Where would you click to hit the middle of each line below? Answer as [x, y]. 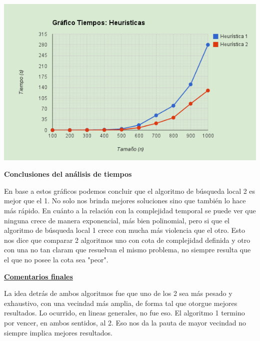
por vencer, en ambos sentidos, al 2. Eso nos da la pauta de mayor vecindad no [125, 322]
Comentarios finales [38, 276]
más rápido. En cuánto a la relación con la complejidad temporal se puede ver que [130, 210]
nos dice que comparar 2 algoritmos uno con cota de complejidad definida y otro [127, 240]
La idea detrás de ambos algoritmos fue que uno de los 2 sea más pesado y [118, 293]
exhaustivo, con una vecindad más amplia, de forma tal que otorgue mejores [121, 303]
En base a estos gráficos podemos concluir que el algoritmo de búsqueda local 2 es [130, 191]
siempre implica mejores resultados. [58, 332]
